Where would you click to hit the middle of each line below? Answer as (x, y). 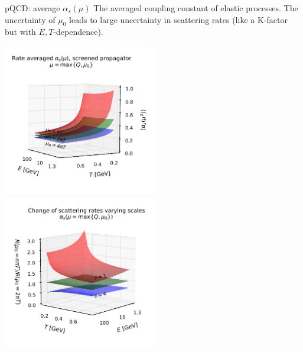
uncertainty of (30, 19)
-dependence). (78, 32)
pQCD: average (32, 8)
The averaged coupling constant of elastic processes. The (196, 8)
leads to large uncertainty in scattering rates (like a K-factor (178, 19)
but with (20, 32)
